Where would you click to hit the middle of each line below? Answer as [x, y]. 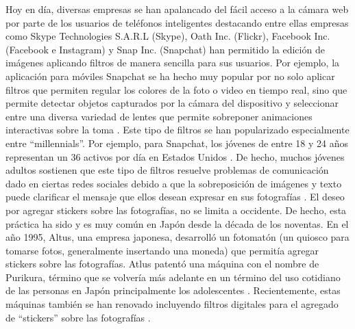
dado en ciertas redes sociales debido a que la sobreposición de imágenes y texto [174, 183]
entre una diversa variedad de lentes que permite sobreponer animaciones [159, 116]
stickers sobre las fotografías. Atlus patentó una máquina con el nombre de [162, 264]
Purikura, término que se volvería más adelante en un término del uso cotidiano [173, 277]
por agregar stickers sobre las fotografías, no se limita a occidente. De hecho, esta [176, 210]
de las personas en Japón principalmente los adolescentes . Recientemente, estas [173, 290]
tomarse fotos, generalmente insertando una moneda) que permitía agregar [162, 250]
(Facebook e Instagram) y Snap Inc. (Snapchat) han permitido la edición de [165, 49]
